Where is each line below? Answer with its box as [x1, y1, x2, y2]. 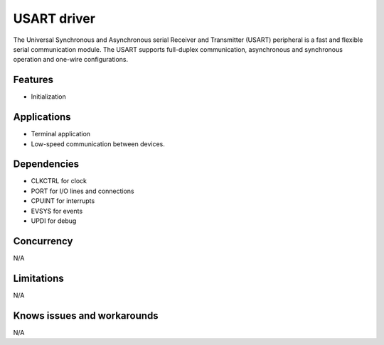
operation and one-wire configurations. [13, 55, 129, 64]
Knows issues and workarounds [13, 310, 159, 322]
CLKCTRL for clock [31, 177, 87, 185]
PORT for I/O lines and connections [31, 187, 134, 195]
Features [13, 74, 53, 86]
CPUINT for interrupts [31, 197, 95, 205]
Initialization [31, 92, 67, 101]
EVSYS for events [31, 207, 83, 215]
